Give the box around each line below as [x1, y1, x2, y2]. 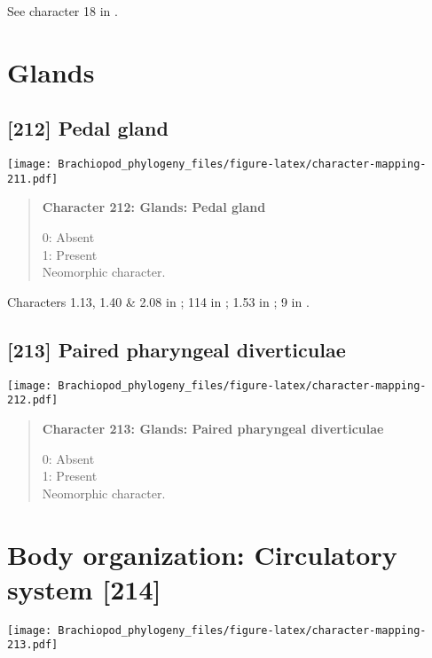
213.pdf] [7, 638, 59, 652]
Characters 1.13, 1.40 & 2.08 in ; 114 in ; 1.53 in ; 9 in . [7, 292, 310, 310]
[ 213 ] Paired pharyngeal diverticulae [7, 335, 346, 363]
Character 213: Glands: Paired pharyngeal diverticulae [42, 419, 384, 437]
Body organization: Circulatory [7, 536, 397, 572]
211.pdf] [7, 172, 59, 185]
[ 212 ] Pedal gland [7, 114, 169, 142]
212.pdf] [7, 394, 59, 407]
